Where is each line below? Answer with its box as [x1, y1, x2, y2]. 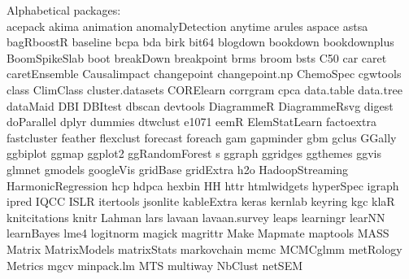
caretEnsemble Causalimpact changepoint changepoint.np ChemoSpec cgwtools [7, 65, 402, 82]
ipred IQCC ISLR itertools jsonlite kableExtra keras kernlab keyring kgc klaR [7, 193, 395, 210]
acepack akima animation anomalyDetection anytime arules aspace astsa [7, 17, 368, 34]
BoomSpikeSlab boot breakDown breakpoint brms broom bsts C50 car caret [7, 49, 387, 66]
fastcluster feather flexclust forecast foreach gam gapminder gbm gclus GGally [7, 129, 397, 146]
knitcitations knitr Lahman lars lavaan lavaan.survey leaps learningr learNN [7, 208, 385, 225]
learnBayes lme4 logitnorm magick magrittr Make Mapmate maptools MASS [7, 225, 389, 242]
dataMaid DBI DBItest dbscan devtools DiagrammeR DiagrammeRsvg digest [7, 97, 394, 114]
